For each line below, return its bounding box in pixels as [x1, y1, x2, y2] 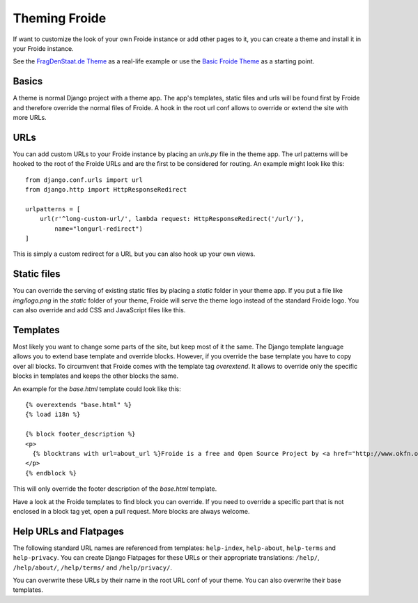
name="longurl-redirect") [54, 224, 143, 233]
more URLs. [13, 114, 47, 122]
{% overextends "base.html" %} [25, 401, 132, 409]
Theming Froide [13, 10, 107, 26]
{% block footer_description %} [25, 430, 136, 438]
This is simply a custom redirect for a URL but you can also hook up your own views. [13, 250, 256, 258]
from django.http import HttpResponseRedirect [25, 185, 187, 194]
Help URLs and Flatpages [13, 525, 125, 537]
